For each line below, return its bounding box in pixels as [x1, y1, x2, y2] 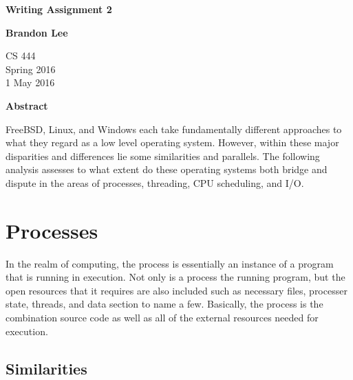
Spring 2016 [6, 61, 56, 76]
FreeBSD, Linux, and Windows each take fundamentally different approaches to [6, 121, 342, 136]
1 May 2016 [6, 75, 55, 90]
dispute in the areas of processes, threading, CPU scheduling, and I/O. [6, 175, 304, 190]
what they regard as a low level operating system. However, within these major [6, 135, 339, 150]
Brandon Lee [6, 25, 68, 39]
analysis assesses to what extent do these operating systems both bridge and [6, 162, 328, 177]
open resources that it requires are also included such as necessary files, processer [6, 283, 347, 297]
